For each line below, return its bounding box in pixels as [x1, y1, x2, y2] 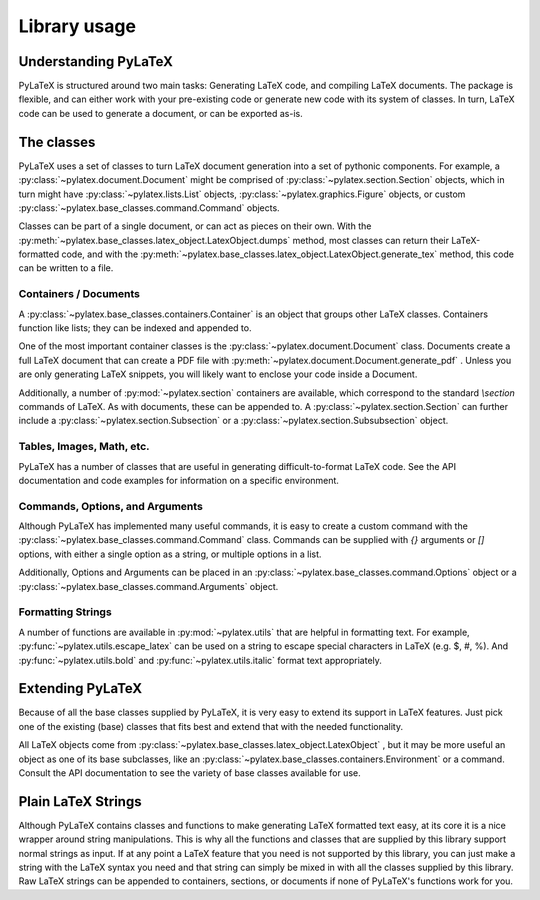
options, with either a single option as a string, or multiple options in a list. [18, 548, 322, 560]
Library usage [18, 15, 137, 37]
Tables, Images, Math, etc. [18, 440, 150, 454]
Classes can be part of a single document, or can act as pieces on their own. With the [18, 220, 372, 232]
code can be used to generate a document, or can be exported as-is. [18, 107, 304, 119]
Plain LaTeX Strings [18, 793, 142, 810]
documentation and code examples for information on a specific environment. [18, 474, 340, 486]
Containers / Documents [18, 287, 140, 301]
